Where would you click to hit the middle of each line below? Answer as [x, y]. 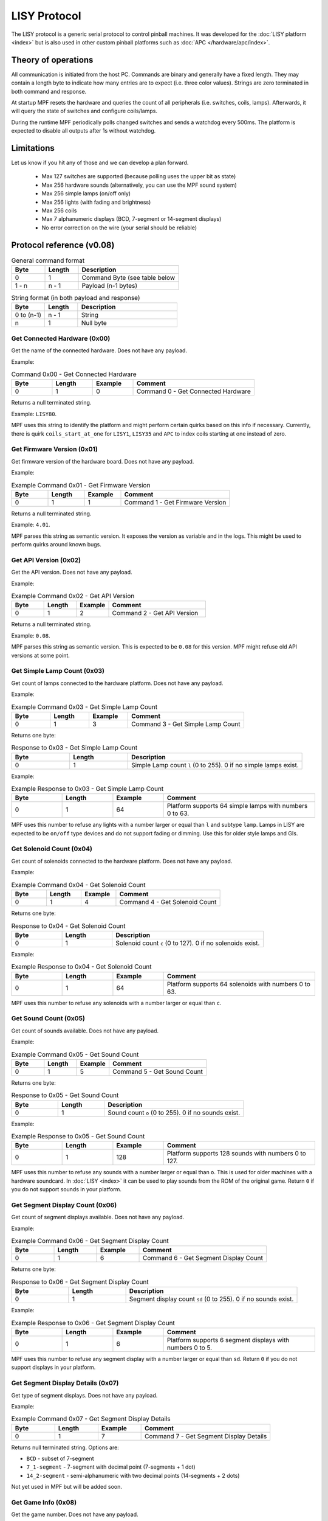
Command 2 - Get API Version [155, 613]
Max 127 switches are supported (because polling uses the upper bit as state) [139, 176]
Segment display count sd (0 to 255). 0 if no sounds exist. [211, 1299]
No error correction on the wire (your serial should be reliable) [119, 228]
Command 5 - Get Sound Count [158, 1071]
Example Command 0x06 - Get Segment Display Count [90, 1241]
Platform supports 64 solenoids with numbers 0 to [239, 984]
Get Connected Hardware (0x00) [61, 338]
